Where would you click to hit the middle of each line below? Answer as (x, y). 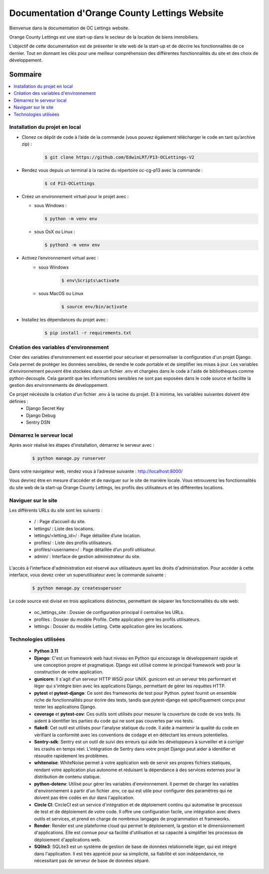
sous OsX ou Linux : (55, 232)
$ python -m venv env (71, 219)
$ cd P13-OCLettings (69, 184)
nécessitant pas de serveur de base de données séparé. (92, 861)
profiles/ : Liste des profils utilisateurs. (73, 543)
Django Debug (41, 415)
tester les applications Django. (65, 707)
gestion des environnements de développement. (59, 385)
